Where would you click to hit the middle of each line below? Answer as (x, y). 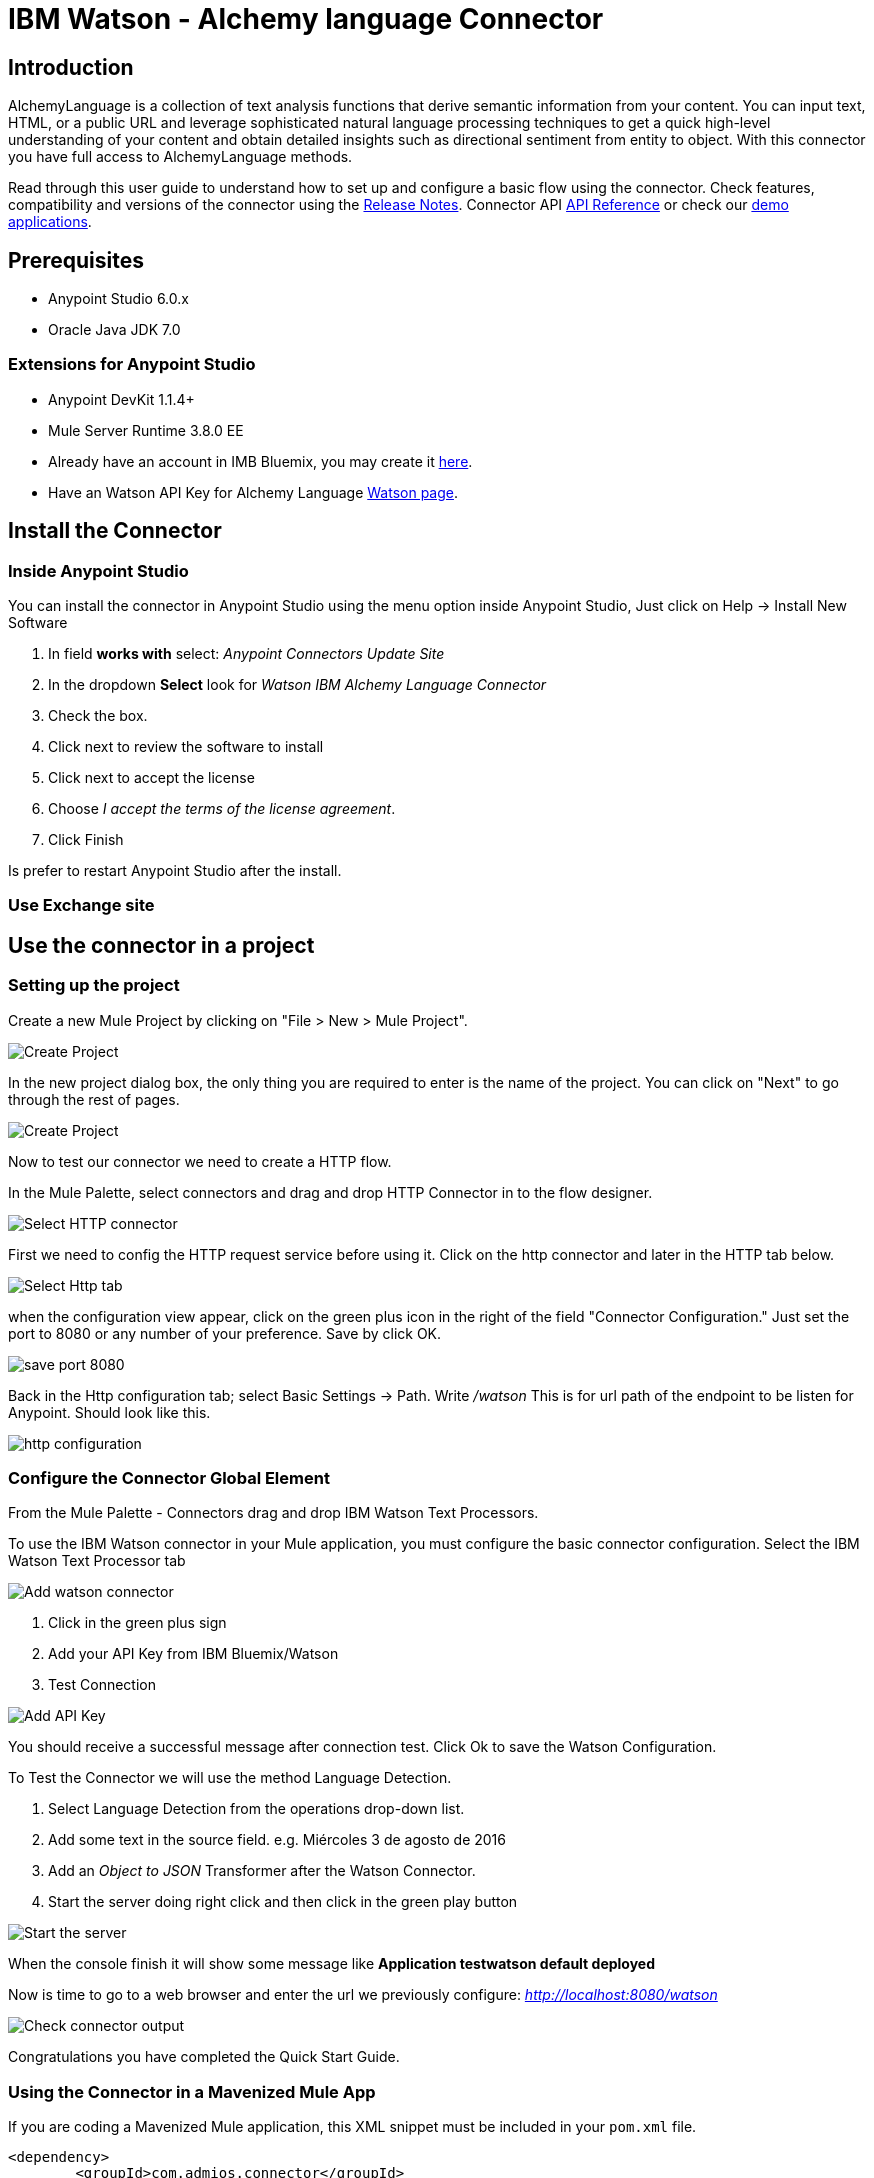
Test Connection (102, 1685)
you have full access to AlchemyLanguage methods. (180, 157)
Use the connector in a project (161, 945)
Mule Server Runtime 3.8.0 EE (146, 430)
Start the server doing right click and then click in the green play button (283, 1902)
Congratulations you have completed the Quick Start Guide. (204, 2057)
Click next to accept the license (151, 777)
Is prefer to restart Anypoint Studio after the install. (175, 870)
